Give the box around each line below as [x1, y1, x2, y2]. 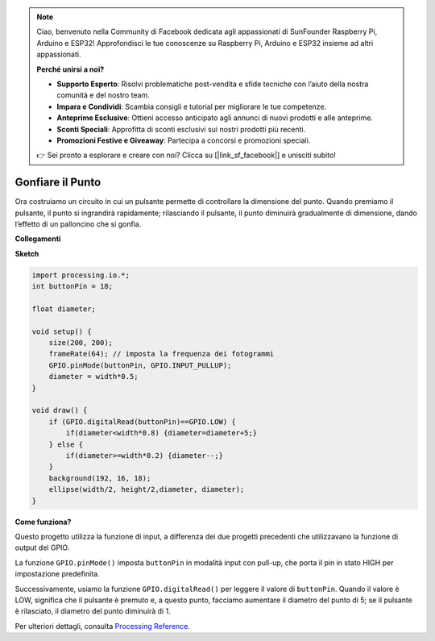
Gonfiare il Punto [14, 176, 101, 189]
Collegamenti [14, 234, 61, 243]
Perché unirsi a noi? [36, 65, 105, 74]
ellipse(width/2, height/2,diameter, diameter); [48, 485, 245, 494]
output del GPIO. [14, 543, 70, 552]
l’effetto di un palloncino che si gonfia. [14, 219, 142, 229]
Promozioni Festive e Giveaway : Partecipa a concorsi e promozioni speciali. [56, 135, 311, 145]
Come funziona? [14, 517, 72, 527]
